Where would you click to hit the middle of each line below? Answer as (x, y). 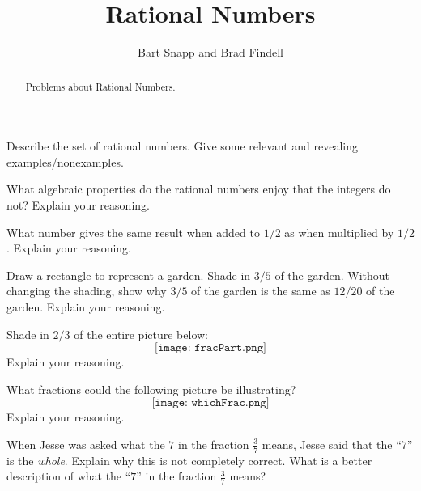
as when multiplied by (339, 232)
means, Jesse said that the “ (332, 444)
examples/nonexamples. (65, 161)
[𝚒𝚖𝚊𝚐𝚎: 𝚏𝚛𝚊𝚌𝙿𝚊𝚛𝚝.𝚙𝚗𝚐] (210, 348)
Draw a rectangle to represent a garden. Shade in (129, 275)
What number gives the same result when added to (133, 232)
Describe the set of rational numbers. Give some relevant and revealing (182, 146)
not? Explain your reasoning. (78, 204)
